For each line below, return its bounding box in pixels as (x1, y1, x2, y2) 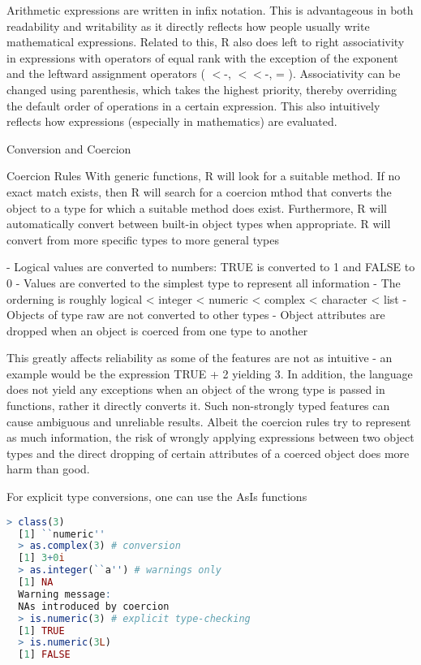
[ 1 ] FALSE (18, 649, 71, 661)
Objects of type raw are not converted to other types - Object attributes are (6, 306, 385, 323)
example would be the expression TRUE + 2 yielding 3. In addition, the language (6, 365, 413, 382)
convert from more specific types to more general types (6, 231, 279, 248)
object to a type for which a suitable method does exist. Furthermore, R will (6, 199, 387, 216)
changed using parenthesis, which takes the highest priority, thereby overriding (6, 80, 397, 97)
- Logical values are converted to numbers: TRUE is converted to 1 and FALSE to (6, 258, 415, 275)
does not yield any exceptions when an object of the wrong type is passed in (6, 381, 385, 398)
